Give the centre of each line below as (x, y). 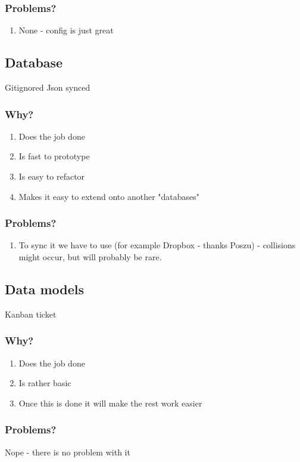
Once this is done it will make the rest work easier (110, 403)
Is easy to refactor (52, 176)
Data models (45, 289)
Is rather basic (45, 383)
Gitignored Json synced (48, 87)
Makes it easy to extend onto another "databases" (109, 196)
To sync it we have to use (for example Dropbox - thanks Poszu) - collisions (157, 245)
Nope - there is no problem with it (68, 452)
